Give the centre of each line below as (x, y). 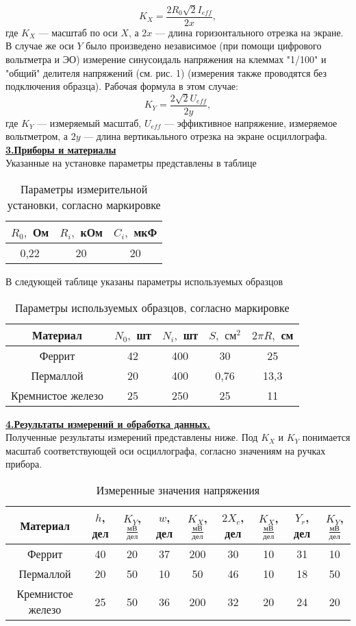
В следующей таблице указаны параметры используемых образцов (144, 281)
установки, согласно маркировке (84, 205)
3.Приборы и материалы (61, 149)
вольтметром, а (37, 136)
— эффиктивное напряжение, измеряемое (251, 122)
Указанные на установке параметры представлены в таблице (131, 163)
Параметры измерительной (84, 189)
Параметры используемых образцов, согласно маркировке (152, 307)
